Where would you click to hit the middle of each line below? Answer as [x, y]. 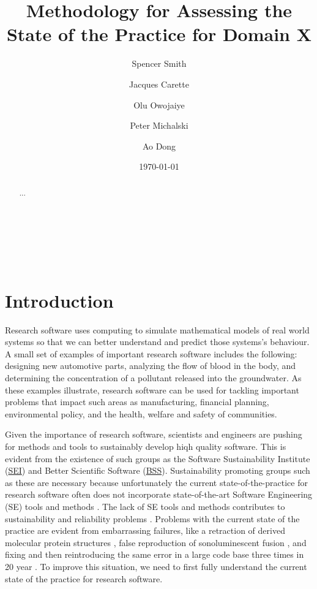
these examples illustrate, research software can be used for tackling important [152, 389]
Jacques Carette [159, 84]
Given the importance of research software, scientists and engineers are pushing [154, 434]
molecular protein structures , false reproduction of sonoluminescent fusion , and [156, 542]
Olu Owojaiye [159, 104]
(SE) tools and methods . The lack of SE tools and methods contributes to [145, 506]
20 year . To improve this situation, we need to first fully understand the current [156, 566]
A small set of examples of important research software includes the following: [151, 353]
